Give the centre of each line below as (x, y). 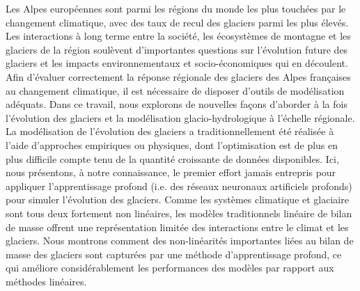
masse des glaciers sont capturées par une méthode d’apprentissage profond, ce (174, 254)
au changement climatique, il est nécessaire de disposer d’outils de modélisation (175, 90)
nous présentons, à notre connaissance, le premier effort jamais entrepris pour (171, 172)
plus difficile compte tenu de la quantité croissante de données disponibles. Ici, (172, 158)
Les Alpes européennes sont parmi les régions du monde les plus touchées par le (176, 8)
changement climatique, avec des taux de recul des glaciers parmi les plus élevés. (177, 22)
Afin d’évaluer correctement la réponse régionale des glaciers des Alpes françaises (178, 76)
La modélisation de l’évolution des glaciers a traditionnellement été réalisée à (170, 131)
